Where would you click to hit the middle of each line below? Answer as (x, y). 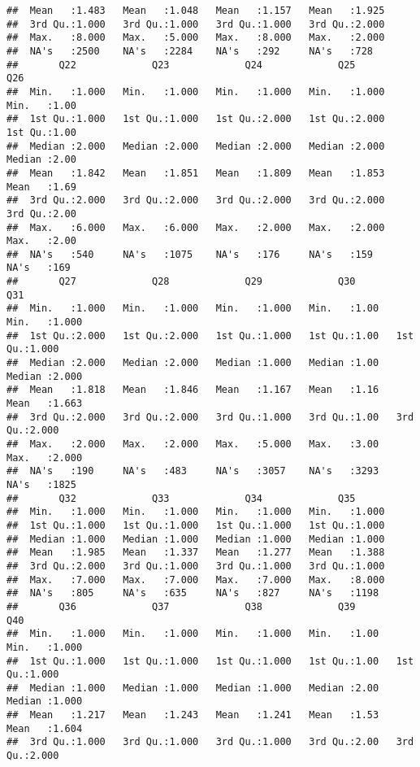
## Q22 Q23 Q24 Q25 (181, 65)
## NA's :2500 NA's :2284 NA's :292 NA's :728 (190, 51)
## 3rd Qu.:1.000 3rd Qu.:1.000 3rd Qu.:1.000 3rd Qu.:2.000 (196, 24)
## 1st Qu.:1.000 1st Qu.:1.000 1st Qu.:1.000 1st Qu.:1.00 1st (210, 661)
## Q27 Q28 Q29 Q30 (181, 282)
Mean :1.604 (45, 728)
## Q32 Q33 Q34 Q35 (181, 498)
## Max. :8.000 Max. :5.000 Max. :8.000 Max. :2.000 (196, 38)
